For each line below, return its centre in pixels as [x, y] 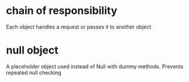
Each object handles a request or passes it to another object [79, 27]
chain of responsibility [62, 11]
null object [32, 50]
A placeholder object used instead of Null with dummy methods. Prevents [95, 66]
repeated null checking [34, 72]
